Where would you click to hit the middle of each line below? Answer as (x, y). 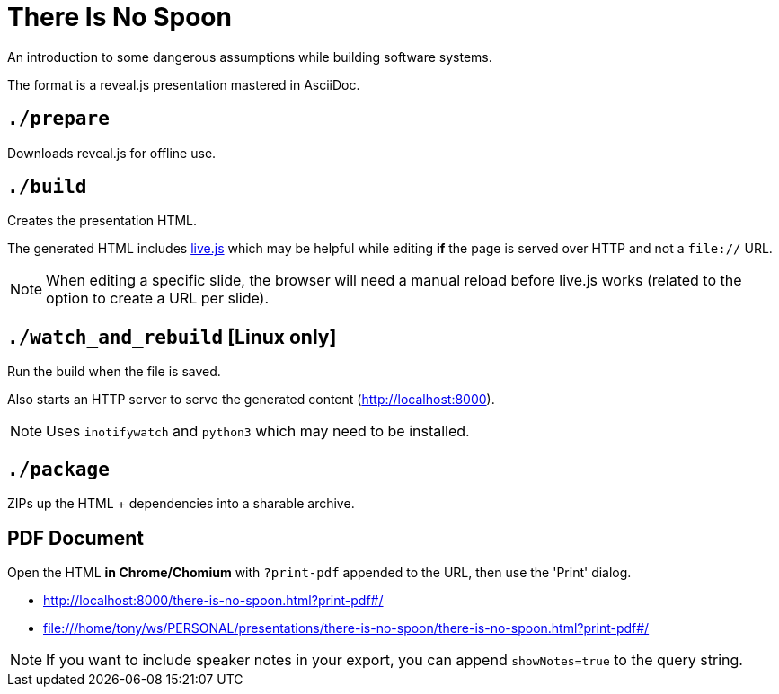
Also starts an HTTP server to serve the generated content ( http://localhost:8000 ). (251, 400)
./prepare (58, 119)
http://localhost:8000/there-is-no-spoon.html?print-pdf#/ (213, 600)
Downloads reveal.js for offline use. (112, 153)
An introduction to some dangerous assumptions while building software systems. (250, 57)
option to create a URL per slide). (158, 299)
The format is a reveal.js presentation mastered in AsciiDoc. (184, 84)
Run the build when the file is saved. (114, 372)
